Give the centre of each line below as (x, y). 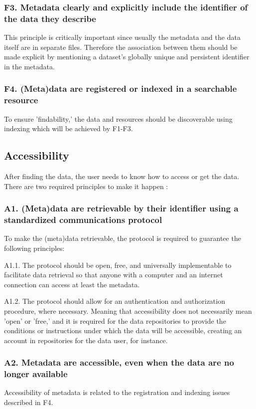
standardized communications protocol (83, 220)
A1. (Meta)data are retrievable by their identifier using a (121, 208)
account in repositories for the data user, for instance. (86, 340)
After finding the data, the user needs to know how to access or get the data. (122, 176)
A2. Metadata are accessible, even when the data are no (119, 362)
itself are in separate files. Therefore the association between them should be (121, 47)
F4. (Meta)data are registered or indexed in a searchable (121, 89)
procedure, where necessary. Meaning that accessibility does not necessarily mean (128, 310)
